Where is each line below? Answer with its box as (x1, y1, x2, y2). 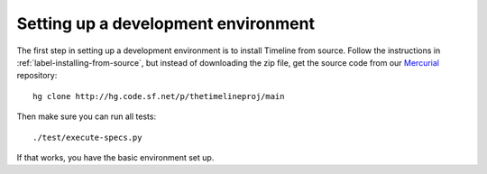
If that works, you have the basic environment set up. (16, 151, 215, 162)
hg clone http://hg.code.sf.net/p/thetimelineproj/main (32, 91, 285, 101)
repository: (16, 70, 58, 81)
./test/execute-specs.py (32, 132, 142, 142)
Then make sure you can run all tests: (16, 111, 157, 122)
